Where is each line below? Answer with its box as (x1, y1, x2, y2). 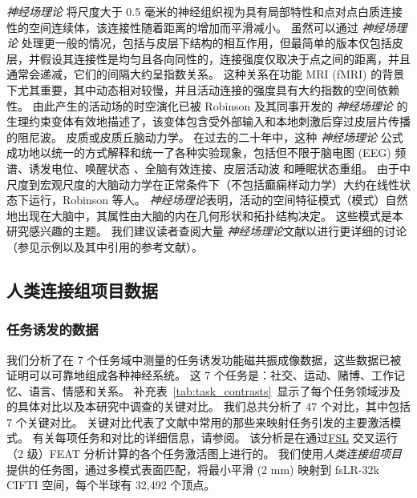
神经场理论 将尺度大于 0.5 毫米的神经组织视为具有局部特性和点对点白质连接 (6, 3, 403, 19)
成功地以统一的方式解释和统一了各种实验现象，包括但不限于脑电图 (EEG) (6, 144, 391, 161)
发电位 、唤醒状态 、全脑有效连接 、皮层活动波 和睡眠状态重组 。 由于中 (39, 159, 411, 176)
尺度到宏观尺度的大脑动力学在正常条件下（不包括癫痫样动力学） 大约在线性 (6, 175, 399, 192)
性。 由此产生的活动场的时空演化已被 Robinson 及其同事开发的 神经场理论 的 (6, 97, 408, 114)
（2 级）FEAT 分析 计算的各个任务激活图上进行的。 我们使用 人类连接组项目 (6, 445, 403, 462)
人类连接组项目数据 (6, 277, 158, 302)
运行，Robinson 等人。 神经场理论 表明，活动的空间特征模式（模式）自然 (28, 191, 408, 208)
